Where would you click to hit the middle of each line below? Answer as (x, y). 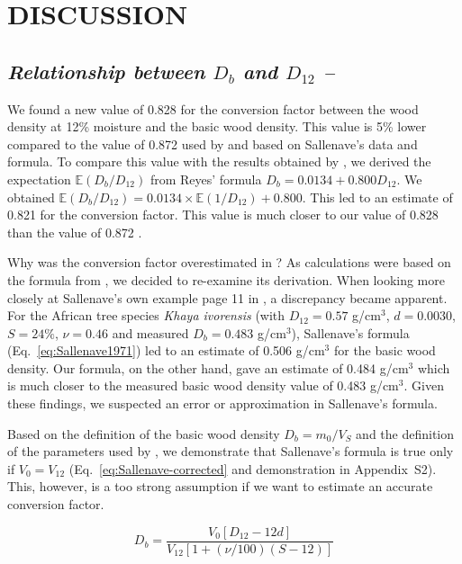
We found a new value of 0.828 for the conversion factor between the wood (213, 108)
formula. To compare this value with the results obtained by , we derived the (219, 161)
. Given (424, 385)
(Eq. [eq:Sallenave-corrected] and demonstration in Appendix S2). (253, 468)
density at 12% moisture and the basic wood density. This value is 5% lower (217, 126)
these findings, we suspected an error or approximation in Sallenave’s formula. (222, 403)
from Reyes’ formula (206, 179)
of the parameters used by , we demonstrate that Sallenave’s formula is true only (231, 451)
